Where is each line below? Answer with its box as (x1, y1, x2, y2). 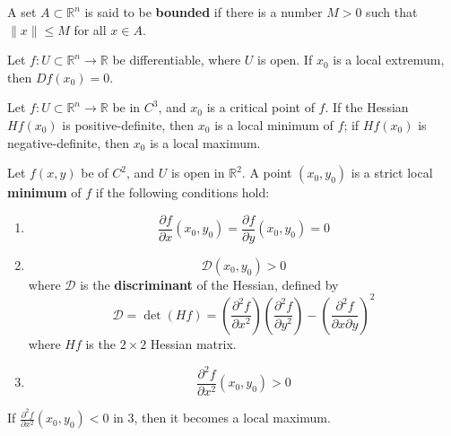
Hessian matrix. (150, 334, 237, 353)
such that (366, 3, 418, 21)
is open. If (257, 50, 313, 69)
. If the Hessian (325, 98, 409, 117)
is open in (170, 163, 225, 182)
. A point (241, 163, 292, 182)
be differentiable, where (112, 50, 241, 69)
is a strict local (351, 163, 433, 182)
